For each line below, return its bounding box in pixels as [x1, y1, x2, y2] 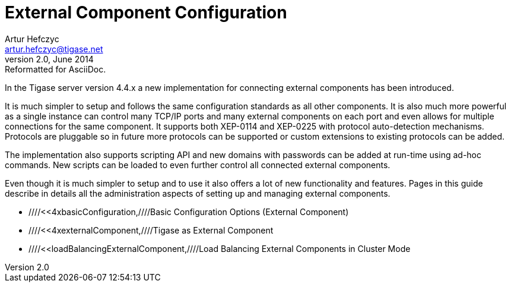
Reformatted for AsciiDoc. [5, 64, 106, 74]
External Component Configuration [5, 2, 287, 23]
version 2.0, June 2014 [5, 53, 94, 64]
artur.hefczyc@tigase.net [5, 43, 103, 54]
